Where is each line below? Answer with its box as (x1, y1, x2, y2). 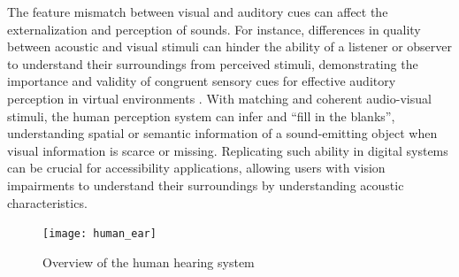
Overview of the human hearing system (42, 252, 255, 271)
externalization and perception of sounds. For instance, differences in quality (7, 19, 421, 38)
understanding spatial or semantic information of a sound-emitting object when (7, 124, 438, 142)
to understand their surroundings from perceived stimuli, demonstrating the (7, 54, 418, 73)
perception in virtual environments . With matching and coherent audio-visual (7, 88, 432, 107)
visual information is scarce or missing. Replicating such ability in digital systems (7, 141, 448, 159)
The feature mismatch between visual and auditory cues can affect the (7, 3, 388, 20)
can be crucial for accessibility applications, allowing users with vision (7, 158, 386, 177)
